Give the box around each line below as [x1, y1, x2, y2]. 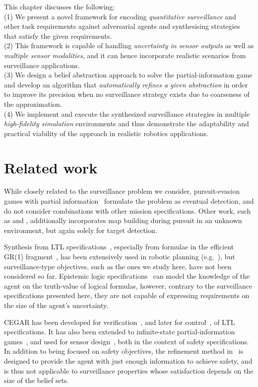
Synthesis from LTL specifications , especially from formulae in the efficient [4, 241, 234, 252]
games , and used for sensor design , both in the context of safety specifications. [4, 336, 249, 346]
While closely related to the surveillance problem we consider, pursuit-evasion [4, 186, 240, 196]
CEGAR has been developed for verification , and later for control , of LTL [4, 316, 235, 327]
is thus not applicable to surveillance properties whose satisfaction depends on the [4, 365, 254, 376]
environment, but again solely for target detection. [4, 225, 157, 235]
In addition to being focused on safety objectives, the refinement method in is [4, 346, 244, 356]
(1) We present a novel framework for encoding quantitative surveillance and [4, 11, 236, 21]
